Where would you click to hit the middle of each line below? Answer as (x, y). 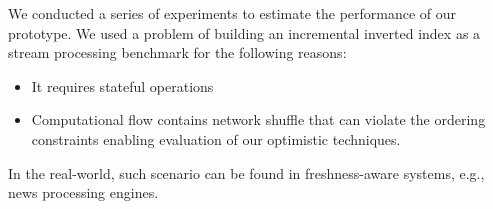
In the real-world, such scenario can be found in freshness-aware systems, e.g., (246, 172)
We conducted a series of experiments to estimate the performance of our (232, 13)
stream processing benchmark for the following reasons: (177, 52)
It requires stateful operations (122, 85)
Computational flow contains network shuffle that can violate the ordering (258, 119)
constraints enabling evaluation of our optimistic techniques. (216, 138)
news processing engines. (83, 192)
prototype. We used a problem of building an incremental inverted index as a (244, 32)
